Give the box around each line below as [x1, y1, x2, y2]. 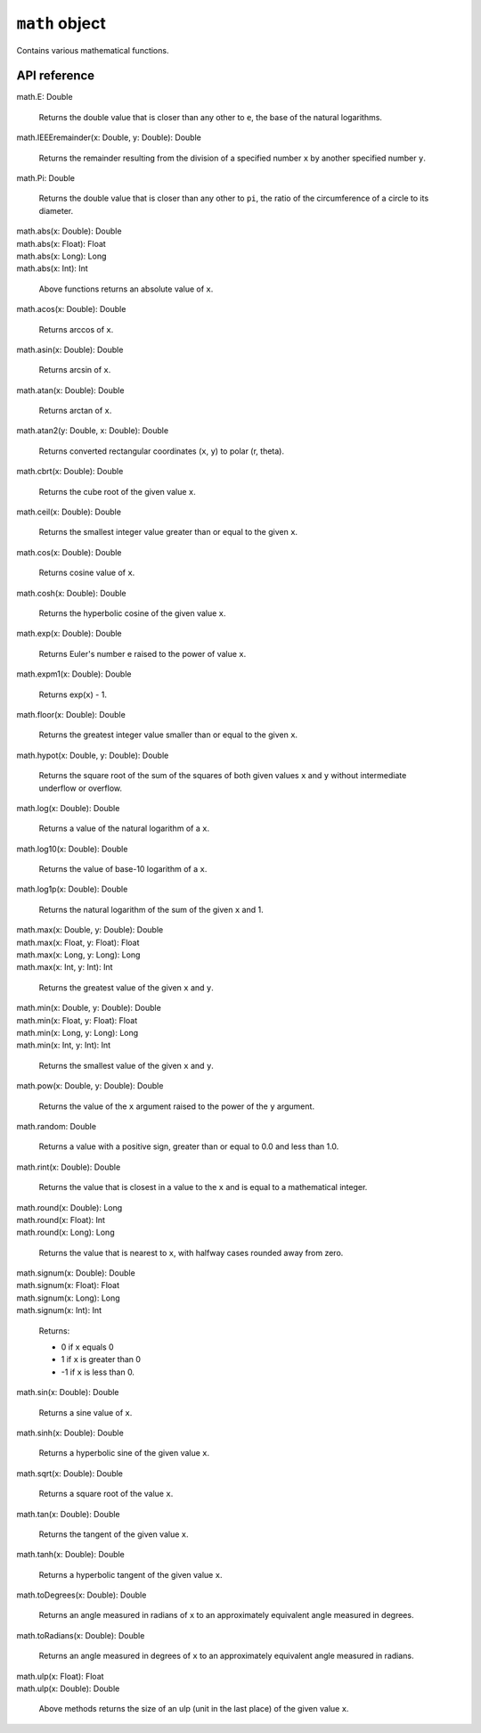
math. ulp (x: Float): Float [16, 1671, 104, 1681]
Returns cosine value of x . [38, 567, 135, 579]
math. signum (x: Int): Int [16, 1305, 102, 1316]
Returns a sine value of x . [38, 1407, 133, 1417]
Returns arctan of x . [38, 406, 112, 416]
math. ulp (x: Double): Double [16, 1683, 120, 1694]
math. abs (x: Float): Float [16, 238, 106, 249]
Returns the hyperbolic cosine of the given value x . [38, 608, 226, 619]
